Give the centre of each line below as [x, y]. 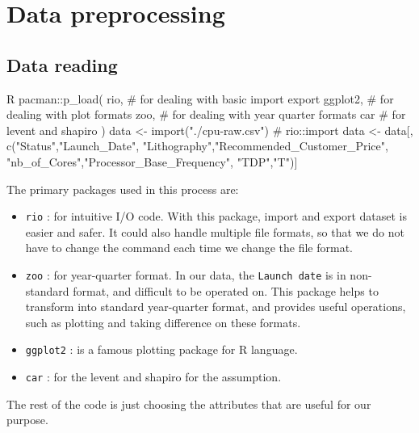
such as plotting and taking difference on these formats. [163, 322]
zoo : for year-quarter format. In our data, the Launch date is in [186, 274]
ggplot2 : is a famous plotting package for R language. [161, 349]
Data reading [62, 64]
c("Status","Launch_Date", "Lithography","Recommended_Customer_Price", [197, 146]
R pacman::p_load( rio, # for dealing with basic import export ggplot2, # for [200, 98]
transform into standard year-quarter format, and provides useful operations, [216, 307]
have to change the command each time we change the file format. [189, 248]
